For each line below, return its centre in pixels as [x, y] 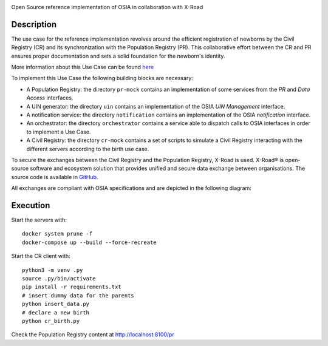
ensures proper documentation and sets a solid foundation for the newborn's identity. [118, 56]
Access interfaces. [50, 98]
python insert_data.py [56, 304]
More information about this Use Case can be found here [83, 67]
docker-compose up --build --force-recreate [90, 242]
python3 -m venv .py [53, 270]
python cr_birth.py [51, 321]
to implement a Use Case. [59, 132]
